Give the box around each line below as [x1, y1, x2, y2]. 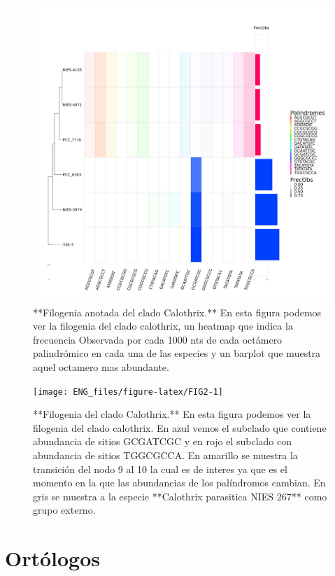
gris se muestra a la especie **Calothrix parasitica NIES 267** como [33, 489, 327, 503]
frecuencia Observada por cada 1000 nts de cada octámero [33, 332, 283, 346]
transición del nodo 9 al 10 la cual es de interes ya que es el [33, 461, 287, 476]
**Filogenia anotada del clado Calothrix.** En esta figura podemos [33, 304, 322, 319]
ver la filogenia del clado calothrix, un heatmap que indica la [33, 318, 293, 333]
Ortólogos [5, 544, 101, 573]
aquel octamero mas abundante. [33, 359, 169, 374]
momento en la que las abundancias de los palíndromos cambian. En [33, 475, 326, 490]
